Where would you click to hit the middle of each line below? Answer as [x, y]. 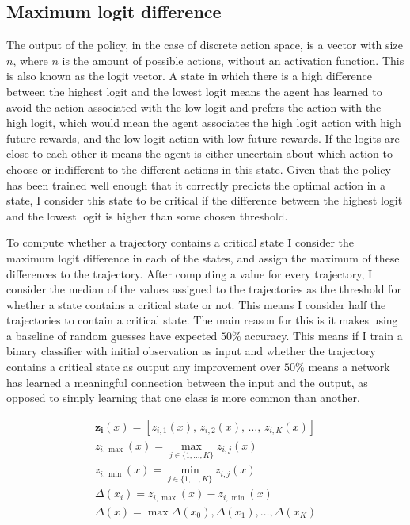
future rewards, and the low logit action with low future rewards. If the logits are [203, 138]
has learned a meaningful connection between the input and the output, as [187, 382]
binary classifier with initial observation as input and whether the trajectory [191, 351]
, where [30, 60]
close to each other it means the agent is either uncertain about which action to [199, 153]
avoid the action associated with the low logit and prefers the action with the [194, 107]
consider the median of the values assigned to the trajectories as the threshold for [204, 289]
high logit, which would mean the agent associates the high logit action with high [204, 123]
